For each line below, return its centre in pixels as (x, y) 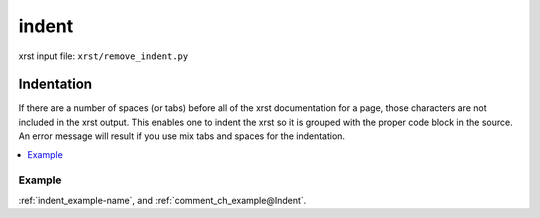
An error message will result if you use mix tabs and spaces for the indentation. (181, 136)
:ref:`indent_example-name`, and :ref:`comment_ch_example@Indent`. (162, 200)
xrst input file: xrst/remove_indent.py (103, 56)
